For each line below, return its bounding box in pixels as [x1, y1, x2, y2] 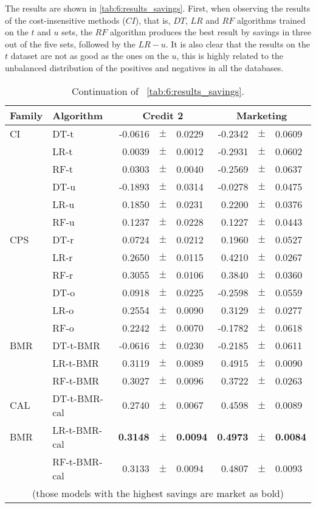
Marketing [236, 108, 287, 122]
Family [10, 108, 43, 122]
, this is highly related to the [176, 49, 284, 62]
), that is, [135, 13, 171, 26]
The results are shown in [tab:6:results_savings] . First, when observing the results [5, 2, 311, 14]
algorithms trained [236, 13, 306, 26]
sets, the [61, 26, 92, 38]
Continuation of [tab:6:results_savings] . [71, 83, 245, 98]
